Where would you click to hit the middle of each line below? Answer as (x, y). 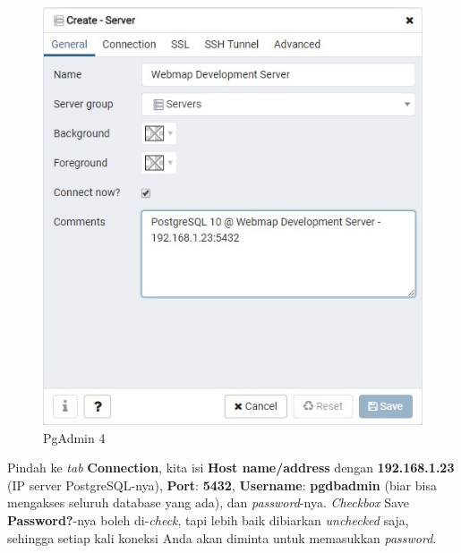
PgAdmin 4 (74, 437)
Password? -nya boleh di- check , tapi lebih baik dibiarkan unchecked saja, (208, 520)
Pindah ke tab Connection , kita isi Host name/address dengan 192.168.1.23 (231, 468)
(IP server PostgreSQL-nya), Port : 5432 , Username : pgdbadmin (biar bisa (222, 485)
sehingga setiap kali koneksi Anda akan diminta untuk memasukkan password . (222, 537)
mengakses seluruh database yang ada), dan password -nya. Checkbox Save (208, 502)
